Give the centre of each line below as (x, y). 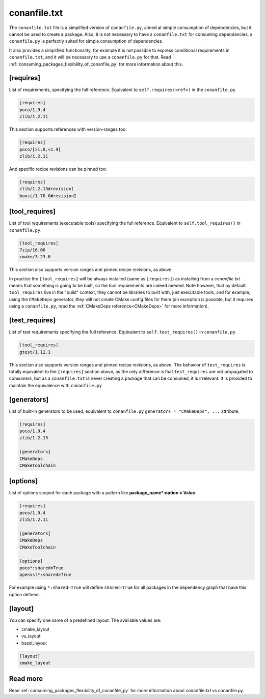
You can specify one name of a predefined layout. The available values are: (85, 620)
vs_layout (31, 636)
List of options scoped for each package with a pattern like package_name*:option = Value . (103, 493)
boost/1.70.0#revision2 (48, 196)
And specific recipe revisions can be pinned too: (58, 169)
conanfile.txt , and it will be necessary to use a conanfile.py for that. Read (90, 57)
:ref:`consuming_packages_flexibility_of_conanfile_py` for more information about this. (96, 64)
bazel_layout (34, 643)
